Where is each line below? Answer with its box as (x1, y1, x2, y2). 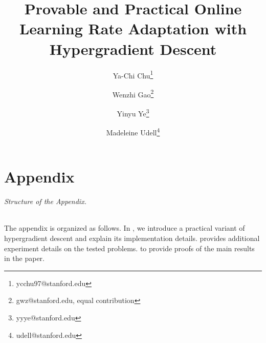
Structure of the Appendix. (4, 196, 86, 207)
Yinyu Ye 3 (117, 107, 149, 118)
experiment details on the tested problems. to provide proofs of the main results (4, 243, 255, 253)
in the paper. (4, 253, 45, 264)
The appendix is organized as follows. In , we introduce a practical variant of (4, 223, 245, 233)
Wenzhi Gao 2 (112, 87, 154, 99)
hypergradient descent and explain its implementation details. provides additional (4, 233, 260, 244)
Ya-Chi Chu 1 (113, 68, 153, 80)
